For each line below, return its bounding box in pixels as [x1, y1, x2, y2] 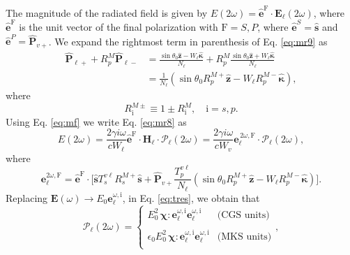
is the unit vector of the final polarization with [19, 20, 218, 34]
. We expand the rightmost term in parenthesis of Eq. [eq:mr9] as [48, 34, 328, 48]
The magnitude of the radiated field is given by [6, 5, 208, 20]
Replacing [6, 190, 48, 205]
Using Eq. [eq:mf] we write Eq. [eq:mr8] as [6, 114, 187, 129]
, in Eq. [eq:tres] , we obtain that [122, 190, 260, 205]
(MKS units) [217, 231, 272, 242]
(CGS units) [217, 210, 270, 220]
